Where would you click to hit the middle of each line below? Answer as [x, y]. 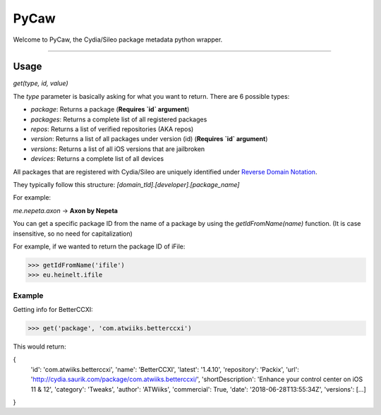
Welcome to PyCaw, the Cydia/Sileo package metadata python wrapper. [118, 40]
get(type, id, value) [41, 83]
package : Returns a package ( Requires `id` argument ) [110, 109]
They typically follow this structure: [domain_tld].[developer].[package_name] [126, 184]
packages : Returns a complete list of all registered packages [119, 119]
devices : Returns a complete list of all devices [97, 159]
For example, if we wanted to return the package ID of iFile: [99, 246]
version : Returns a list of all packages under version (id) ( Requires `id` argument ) [149, 139]
